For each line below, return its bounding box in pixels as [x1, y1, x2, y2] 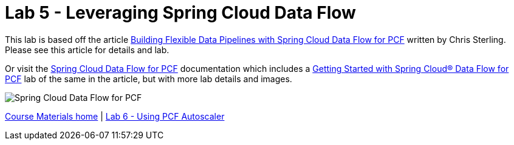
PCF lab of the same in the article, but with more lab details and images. [5, 73, 292, 84]
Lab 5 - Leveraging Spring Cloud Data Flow [5, 2, 356, 23]
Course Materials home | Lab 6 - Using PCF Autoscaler [5, 111, 225, 121]
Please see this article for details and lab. [5, 44, 170, 55]
